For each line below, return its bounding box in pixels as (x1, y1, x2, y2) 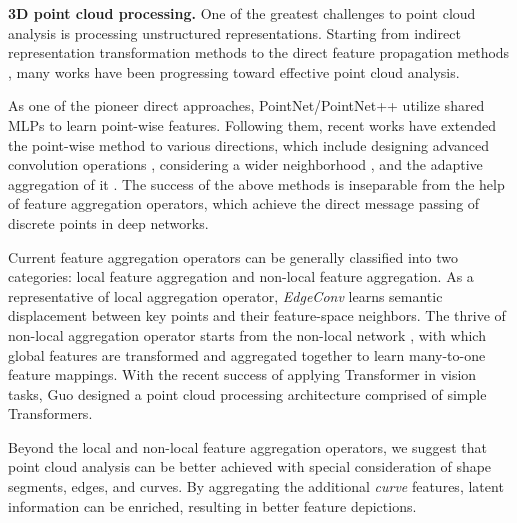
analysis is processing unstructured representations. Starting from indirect (8, 22, 461, 43)
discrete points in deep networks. (8, 212, 209, 233)
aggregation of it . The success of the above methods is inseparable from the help (8, 173, 505, 194)
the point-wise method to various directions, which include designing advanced (8, 134, 490, 155)
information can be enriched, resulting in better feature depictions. (8, 495, 417, 516)
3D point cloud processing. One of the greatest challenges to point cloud (8, 3, 476, 23)
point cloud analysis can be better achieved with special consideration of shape (8, 456, 492, 477)
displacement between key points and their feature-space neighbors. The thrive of (8, 305, 506, 326)
